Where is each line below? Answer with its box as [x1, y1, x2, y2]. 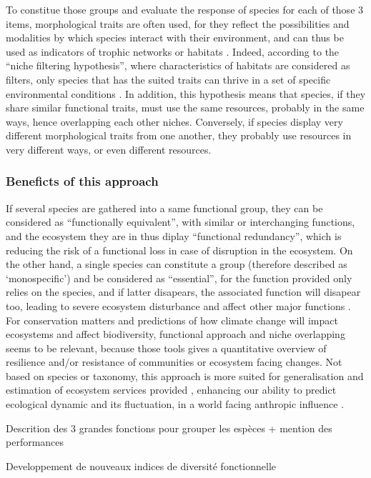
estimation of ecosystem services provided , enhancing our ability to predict [6, 382, 337, 397]
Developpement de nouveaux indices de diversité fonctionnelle [6, 458, 276, 473]
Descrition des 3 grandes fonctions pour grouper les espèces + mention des [6, 420, 332, 435]
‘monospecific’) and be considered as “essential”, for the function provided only [6, 270, 352, 285]
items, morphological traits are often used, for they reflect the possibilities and [6, 16, 350, 31]
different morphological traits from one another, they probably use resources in [6, 128, 352, 143]
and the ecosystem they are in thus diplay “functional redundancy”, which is [6, 228, 342, 243]
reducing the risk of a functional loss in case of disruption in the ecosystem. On [6, 242, 353, 257]
